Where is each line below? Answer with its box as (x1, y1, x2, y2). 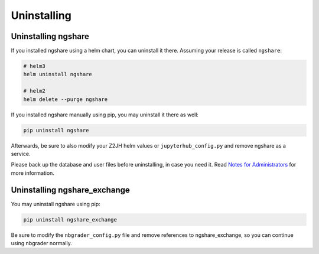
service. (11, 150, 31, 157)
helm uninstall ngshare (23, 71, 93, 78)
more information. (11, 169, 54, 177)
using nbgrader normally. (11, 240, 72, 246)
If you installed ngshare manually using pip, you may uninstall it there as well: (11, 111, 199, 118)
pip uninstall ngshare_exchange (23, 216, 118, 223)
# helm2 (23, 87, 45, 95)
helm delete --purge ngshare (23, 96, 108, 103)
